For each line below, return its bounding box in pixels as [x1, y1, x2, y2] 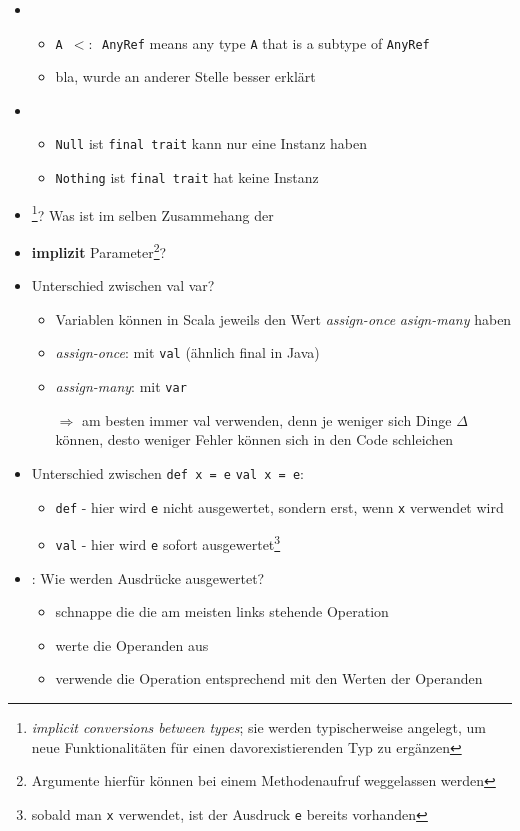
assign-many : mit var [55, 376, 187, 397]
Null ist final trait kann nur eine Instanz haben [55, 133, 367, 154]
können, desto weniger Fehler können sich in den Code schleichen [55, 429, 454, 450]
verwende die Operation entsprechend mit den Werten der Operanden [55, 668, 483, 689]
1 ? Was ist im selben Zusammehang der [31, 201, 274, 225]
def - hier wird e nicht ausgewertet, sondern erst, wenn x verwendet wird [55, 496, 504, 517]
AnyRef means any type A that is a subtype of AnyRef [101, 32, 430, 53]
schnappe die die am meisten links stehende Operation [55, 601, 389, 622]
